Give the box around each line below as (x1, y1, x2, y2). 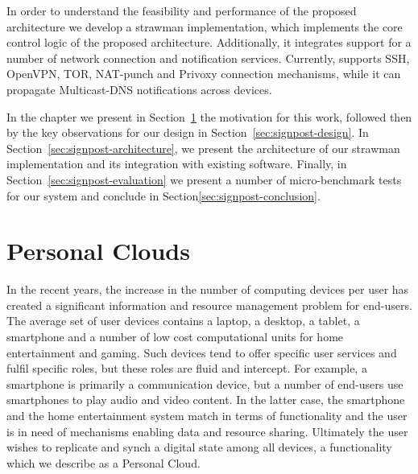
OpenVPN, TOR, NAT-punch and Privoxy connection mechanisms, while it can (6, 65, 401, 82)
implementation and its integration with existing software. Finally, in (6, 155, 347, 172)
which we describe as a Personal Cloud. (6, 454, 201, 471)
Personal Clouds (6, 234, 190, 267)
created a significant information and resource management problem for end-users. (6, 296, 412, 313)
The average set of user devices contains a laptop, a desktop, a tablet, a (6, 312, 360, 329)
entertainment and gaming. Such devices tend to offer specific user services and (6, 344, 397, 361)
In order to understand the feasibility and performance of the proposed (6, 2, 357, 19)
